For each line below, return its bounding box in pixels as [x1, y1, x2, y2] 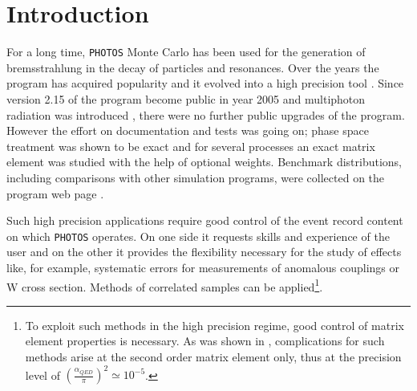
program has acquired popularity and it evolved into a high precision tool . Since [6, 75, 404, 92]
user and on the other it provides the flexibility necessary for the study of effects [6, 243, 402, 260]
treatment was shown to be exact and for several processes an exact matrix [6, 137, 375, 154]
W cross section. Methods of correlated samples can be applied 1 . [6, 275, 323, 295]
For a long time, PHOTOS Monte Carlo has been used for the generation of [6, 43, 366, 60]
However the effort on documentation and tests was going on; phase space [6, 122, 369, 139]
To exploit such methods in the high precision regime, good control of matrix [25, 316, 404, 333]
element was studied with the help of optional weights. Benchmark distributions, [6, 153, 402, 170]
